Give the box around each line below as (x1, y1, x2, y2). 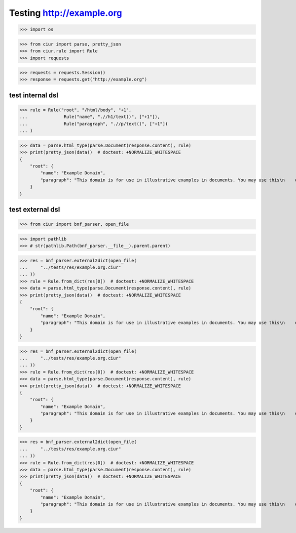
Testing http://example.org (9, 7, 122, 18)
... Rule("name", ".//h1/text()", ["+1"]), (19, 114, 160, 120)
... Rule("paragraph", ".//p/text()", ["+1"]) (19, 121, 168, 126)
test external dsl (9, 205, 60, 213)
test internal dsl (9, 91, 59, 99)
